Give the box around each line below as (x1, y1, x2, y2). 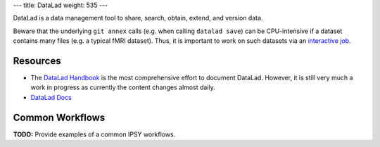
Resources (13, 55, 61, 67)
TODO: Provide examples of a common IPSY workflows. (13, 130, 176, 139)
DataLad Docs (30, 93, 72, 101)
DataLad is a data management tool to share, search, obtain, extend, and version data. (13, 14, 263, 23)
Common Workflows (13, 111, 106, 123)
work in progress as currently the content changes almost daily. (30, 83, 215, 91)
